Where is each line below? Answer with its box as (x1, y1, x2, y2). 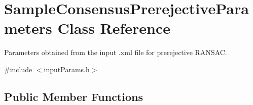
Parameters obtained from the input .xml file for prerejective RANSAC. (4, 47, 227, 58)
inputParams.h (44, 64, 90, 74)
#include (4, 64, 32, 74)
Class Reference (57, 18, 171, 38)
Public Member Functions (4, 88, 143, 104)
